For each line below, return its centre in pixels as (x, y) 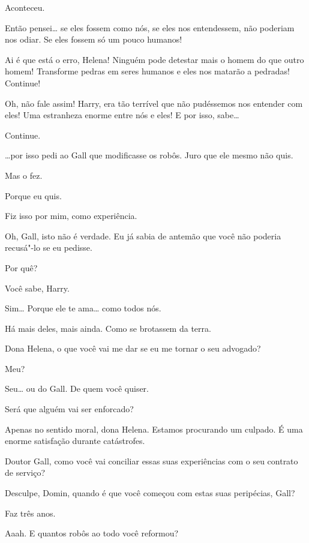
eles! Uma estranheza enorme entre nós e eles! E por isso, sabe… (122, 115)
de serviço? (25, 472)
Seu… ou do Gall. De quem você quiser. (77, 388)
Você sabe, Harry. (37, 288)
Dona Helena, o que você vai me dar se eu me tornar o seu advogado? (133, 348)
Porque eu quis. (33, 195)
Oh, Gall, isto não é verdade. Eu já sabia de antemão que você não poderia (143, 235)
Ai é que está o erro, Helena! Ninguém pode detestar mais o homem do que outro (154, 59)
